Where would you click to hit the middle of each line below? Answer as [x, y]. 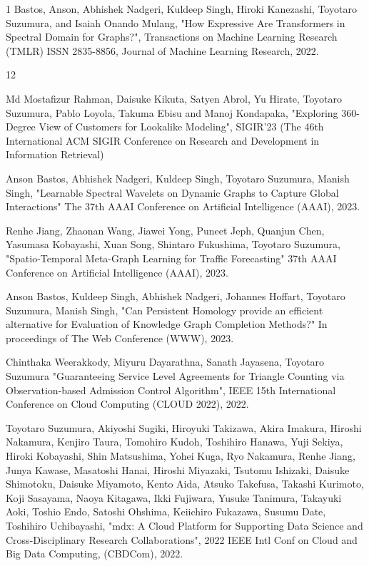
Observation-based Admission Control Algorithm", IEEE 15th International [171, 390]
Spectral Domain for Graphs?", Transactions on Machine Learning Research [172, 37]
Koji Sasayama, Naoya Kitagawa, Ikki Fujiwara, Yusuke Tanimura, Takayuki [174, 497]
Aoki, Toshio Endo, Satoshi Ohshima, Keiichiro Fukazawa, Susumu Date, [166, 511]
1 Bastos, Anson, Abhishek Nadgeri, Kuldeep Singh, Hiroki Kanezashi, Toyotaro [181, 9]
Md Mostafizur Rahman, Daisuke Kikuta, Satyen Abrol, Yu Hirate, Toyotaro [174, 98]
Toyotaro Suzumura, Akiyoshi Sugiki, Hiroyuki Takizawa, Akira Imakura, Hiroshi [184, 427]
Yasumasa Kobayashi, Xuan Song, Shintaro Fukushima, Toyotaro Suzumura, [173, 244]
